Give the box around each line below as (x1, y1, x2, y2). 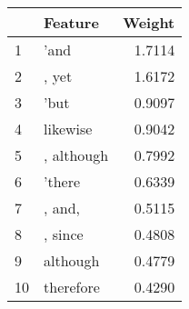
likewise (44, 118, 93, 139)
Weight (123, 12, 175, 33)
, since (44, 224, 84, 244)
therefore (44, 276, 100, 297)
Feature (44, 12, 99, 33)
